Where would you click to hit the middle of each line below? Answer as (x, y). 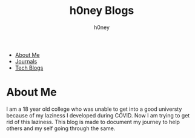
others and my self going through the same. (61, 128)
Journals (26, 61)
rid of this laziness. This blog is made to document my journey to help (93, 122)
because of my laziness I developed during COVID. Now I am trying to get (98, 115)
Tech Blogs (29, 68)
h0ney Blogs (102, 11)
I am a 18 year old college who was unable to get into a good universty (94, 109)
